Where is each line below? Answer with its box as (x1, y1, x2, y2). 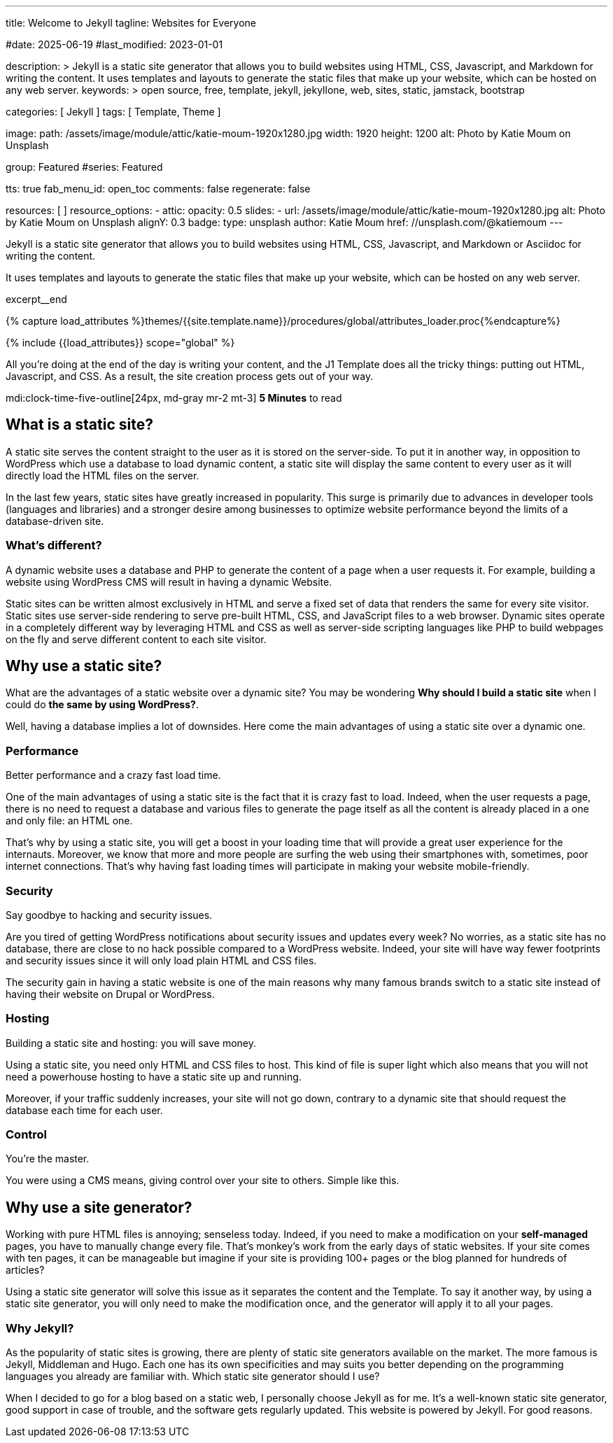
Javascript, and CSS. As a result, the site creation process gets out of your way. (6, 370, 374, 382)
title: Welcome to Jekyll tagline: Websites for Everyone (6, 17, 257, 29)
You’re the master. (6, 1153, 90, 1165)
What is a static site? (6, 416, 153, 434)
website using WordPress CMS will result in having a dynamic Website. (6, 575, 332, 588)
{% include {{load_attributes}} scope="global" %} (6, 337, 235, 349)
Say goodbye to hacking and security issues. (6, 908, 213, 921)
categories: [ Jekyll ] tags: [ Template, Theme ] (6, 106, 221, 118)
